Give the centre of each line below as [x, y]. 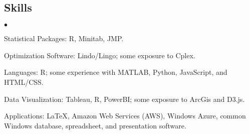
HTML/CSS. [24, 82]
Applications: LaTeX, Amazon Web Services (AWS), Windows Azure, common [125, 116]
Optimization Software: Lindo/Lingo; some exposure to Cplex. [100, 55]
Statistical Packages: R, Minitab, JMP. [64, 38]
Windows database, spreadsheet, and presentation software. [95, 125]
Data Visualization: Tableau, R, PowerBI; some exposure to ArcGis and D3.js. [124, 99]
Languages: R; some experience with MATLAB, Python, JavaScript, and [116, 72]
